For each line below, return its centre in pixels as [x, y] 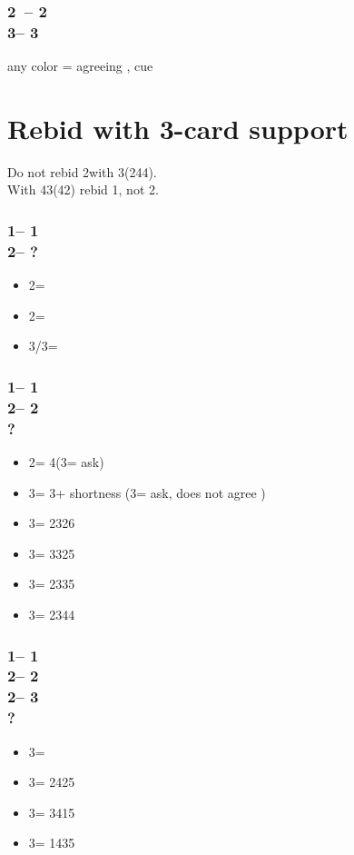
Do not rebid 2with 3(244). [82, 171]
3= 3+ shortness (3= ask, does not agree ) [147, 492]
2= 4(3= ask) [66, 462]
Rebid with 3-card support [178, 128]
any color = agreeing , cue [80, 66]
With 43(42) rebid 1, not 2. [83, 189]
